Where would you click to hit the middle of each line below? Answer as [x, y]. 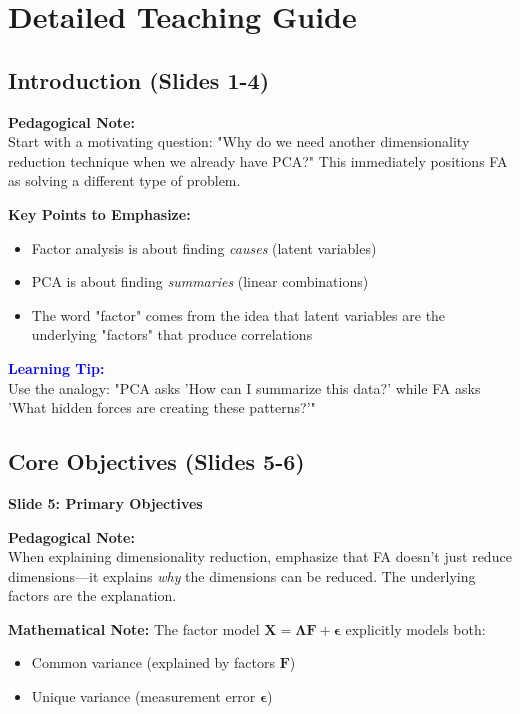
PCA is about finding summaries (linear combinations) [200, 281]
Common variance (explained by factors [153, 662]
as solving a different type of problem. [124, 180]
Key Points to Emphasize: [99, 213]
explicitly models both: [415, 628]
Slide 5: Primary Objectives [105, 502]
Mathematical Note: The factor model [134, 628]
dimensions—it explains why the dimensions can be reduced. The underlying [242, 575]
